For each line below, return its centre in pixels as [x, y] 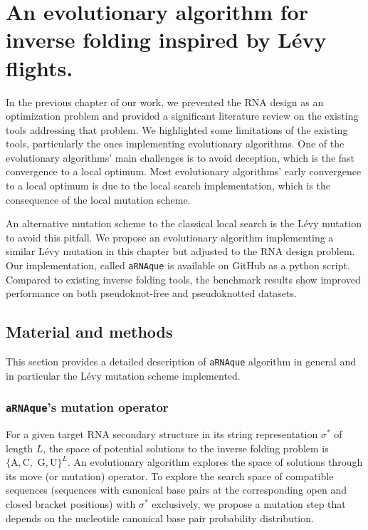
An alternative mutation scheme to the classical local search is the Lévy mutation [184, 223]
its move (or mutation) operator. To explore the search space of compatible [170, 476]
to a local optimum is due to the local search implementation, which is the [168, 186]
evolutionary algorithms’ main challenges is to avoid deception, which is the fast [180, 157]
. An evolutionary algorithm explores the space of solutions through [215, 462]
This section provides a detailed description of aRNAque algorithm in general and [181, 362]
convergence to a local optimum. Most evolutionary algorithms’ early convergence [184, 171]
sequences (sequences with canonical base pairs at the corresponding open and [176, 490]
